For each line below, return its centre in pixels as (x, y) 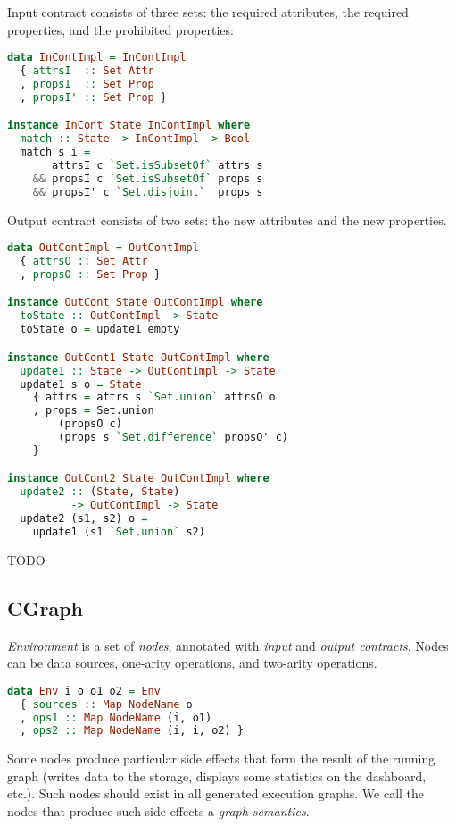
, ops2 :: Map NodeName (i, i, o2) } (132, 731)
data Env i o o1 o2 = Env (84, 691)
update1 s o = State (81, 384)
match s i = (55, 152)
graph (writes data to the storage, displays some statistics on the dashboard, (217, 775)
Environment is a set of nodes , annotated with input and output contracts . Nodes (228, 645)
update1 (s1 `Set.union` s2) (119, 531)
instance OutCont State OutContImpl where (135, 303)
